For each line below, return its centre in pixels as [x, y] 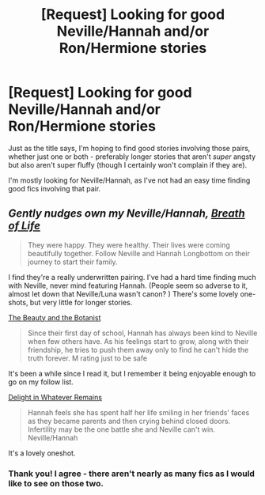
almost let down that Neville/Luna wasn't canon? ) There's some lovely [123, 293]
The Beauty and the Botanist [55, 317]
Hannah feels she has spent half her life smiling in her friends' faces [138, 412]
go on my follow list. [41, 382]
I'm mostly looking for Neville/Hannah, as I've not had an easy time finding [129, 180]
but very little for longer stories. [81, 302]
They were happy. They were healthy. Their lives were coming [129, 245]
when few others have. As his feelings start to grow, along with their [138, 341]
